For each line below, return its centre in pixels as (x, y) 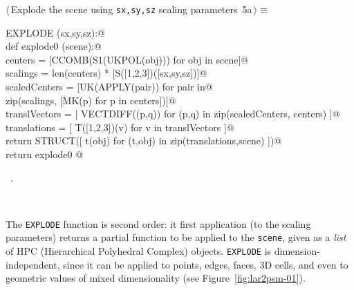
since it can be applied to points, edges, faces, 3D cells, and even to (206, 264)
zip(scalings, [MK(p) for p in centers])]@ (91, 100)
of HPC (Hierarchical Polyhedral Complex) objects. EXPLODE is (139, 251)
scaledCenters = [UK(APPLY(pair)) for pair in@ (109, 87)
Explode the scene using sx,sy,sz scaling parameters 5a (131, 9)
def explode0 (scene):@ (54, 46)
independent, (33, 264)
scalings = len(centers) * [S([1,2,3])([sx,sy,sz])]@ (106, 73)
